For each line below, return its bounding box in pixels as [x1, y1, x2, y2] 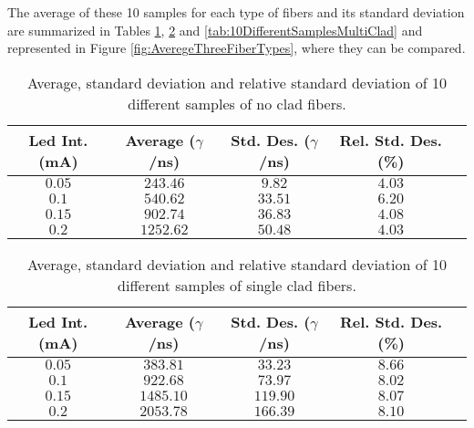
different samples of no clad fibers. [128, 92, 346, 114]
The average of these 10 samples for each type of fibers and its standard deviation [7, 3, 465, 21]
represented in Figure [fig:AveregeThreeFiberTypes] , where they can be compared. [7, 38, 466, 57]
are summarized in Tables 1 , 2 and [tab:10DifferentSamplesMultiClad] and [7, 20, 423, 39]
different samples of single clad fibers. [118, 274, 356, 296]
